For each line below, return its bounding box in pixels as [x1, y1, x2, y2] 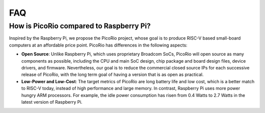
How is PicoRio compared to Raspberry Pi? [9, 22, 151, 30]
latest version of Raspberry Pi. [21, 99, 83, 105]
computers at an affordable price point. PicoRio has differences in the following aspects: [9, 42, 187, 48]
